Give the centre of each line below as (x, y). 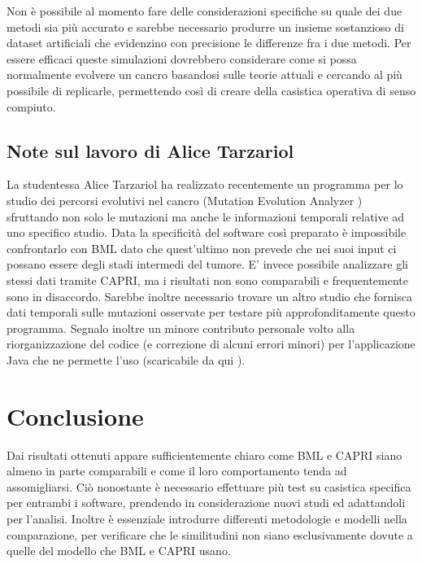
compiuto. (31, 106)
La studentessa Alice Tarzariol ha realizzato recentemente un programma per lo (205, 184)
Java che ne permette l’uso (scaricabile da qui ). (126, 359)
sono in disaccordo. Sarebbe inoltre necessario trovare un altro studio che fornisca (209, 296)
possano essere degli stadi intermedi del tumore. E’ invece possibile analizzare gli (207, 264)
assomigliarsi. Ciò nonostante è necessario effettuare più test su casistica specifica (209, 486)
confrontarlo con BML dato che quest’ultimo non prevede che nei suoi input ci (202, 248)
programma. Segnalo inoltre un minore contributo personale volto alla (181, 328)
